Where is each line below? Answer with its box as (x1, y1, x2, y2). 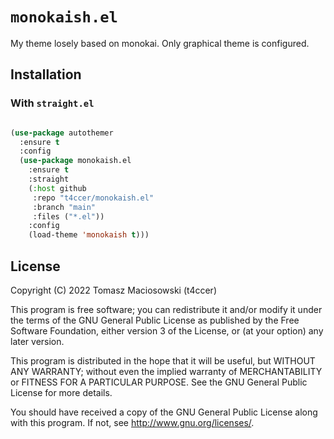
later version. (10, 335, 65, 347)
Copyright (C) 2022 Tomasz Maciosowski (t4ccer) (10, 284, 217, 296)
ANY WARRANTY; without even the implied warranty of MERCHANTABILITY (10, 365, 323, 377)
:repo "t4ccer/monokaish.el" (32, 193, 155, 203)
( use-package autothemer (10, 128, 114, 138)
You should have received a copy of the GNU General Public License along (10, 406, 318, 418)
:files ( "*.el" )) (32, 211, 105, 222)
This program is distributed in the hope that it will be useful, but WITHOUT (10, 354, 316, 367)
